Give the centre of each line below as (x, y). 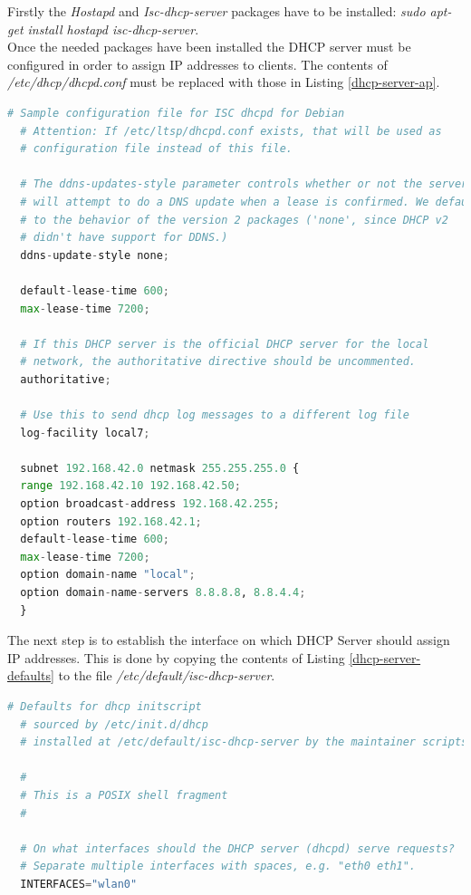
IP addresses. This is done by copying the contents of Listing (176, 657)
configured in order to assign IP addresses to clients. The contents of (197, 64)
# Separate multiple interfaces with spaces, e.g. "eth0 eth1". (218, 866)
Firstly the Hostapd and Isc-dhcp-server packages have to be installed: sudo (216, 11)
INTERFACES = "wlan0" (79, 884)
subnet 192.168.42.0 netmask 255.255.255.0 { (160, 468)
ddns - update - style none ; (95, 255)
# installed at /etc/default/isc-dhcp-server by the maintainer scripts (244, 742)
